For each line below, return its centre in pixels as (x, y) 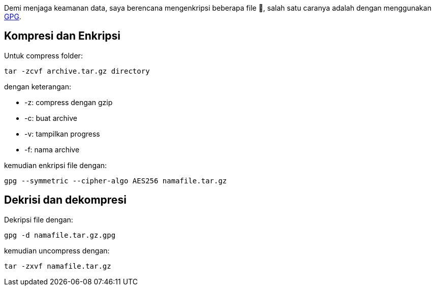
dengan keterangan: (38, 86)
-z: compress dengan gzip (69, 102)
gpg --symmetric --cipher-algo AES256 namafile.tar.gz (116, 181)
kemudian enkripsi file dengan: (56, 165)
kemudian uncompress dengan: (57, 250)
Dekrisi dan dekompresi (65, 200)
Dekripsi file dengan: (39, 219)
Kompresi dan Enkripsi (63, 36)
